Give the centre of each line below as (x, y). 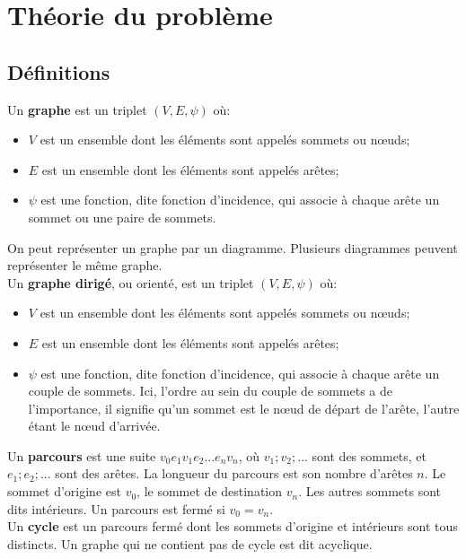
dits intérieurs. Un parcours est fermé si (116, 508)
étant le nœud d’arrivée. (94, 426)
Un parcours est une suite (82, 455)
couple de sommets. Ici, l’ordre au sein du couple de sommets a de (211, 391)
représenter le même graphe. (85, 265)
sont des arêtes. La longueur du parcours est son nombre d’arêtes (234, 473)
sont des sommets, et (369, 455)
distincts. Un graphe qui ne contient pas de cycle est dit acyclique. (190, 543)
